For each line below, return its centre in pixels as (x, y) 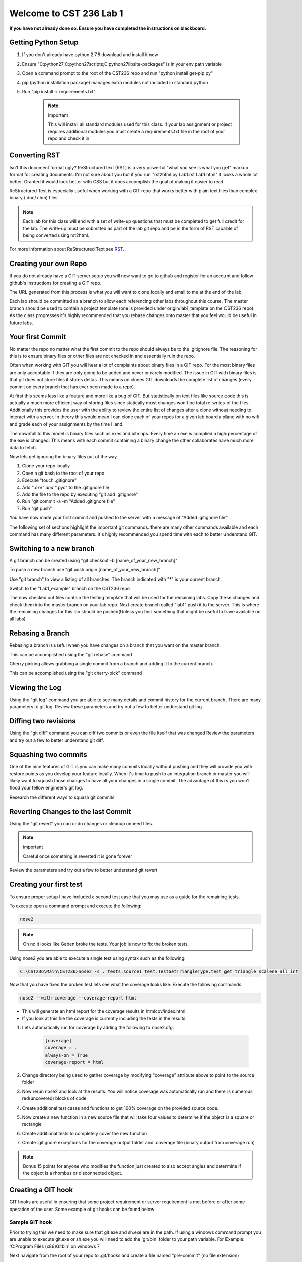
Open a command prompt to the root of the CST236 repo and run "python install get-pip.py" (118, 73)
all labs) (17, 619)
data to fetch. (23, 447)
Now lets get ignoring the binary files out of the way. (64, 457)
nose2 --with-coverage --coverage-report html (78, 998)
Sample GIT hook (31, 1222)
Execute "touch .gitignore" (49, 480)
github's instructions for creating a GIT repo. (55, 283)
